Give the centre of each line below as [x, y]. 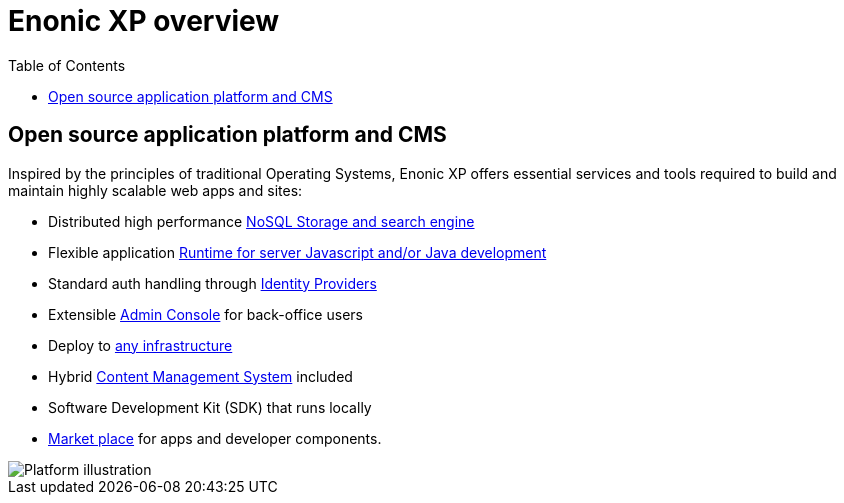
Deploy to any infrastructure [140, 345]
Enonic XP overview [144, 21]
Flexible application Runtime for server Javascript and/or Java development [297, 252]
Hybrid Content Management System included [200, 376]
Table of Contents [67, 65]
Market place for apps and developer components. [215, 438]
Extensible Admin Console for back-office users [205, 314]
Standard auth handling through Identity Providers [212, 283]
